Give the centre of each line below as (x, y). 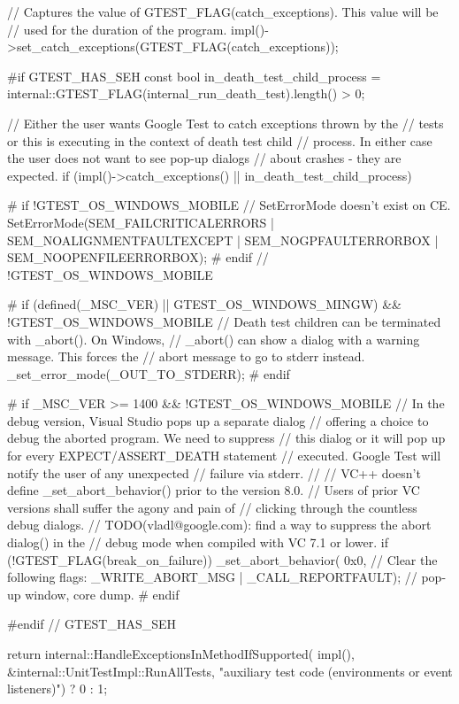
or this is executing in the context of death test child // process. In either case (220, 140)
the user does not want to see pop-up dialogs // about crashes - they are (204, 158)
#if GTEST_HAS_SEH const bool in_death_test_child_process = (194, 76)
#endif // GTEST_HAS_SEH (92, 624)
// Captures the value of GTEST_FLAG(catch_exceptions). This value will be (223, 12)
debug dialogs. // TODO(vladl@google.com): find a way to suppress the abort (219, 525)
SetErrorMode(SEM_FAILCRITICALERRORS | (141, 222)
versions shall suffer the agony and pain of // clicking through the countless (212, 507)
